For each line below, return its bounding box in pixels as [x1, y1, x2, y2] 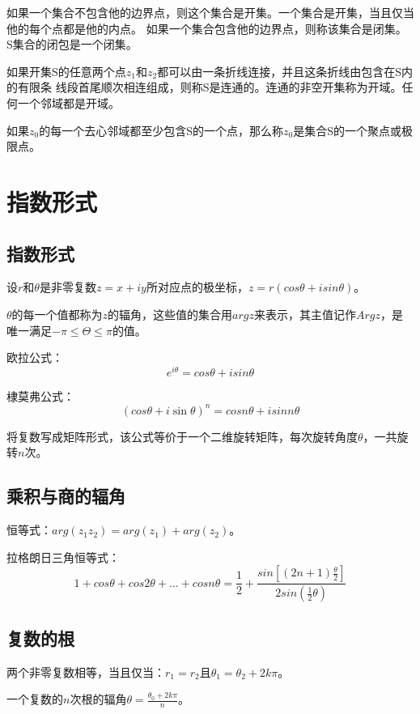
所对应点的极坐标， [146, 278, 248, 295]
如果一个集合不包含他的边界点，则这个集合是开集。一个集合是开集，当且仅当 [6, 4, 414, 20]
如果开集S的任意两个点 [6, 62, 126, 79]
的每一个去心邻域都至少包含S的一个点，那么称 [39, 121, 283, 138]
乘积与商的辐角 [6, 483, 125, 508]
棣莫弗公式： [6, 387, 74, 404]
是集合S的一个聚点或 [293, 121, 401, 138]
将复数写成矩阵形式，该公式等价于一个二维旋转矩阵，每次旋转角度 [6, 427, 358, 444]
